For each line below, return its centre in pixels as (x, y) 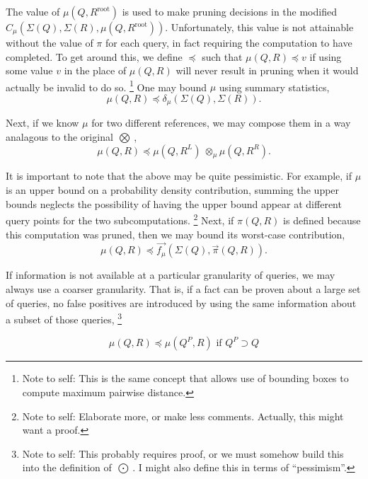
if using (326, 56)
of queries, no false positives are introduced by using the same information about (181, 302)
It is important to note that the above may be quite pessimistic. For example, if (179, 176)
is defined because (322, 220)
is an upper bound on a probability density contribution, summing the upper (173, 190)
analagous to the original (59, 137)
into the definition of (67, 467)
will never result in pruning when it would (267, 70)
